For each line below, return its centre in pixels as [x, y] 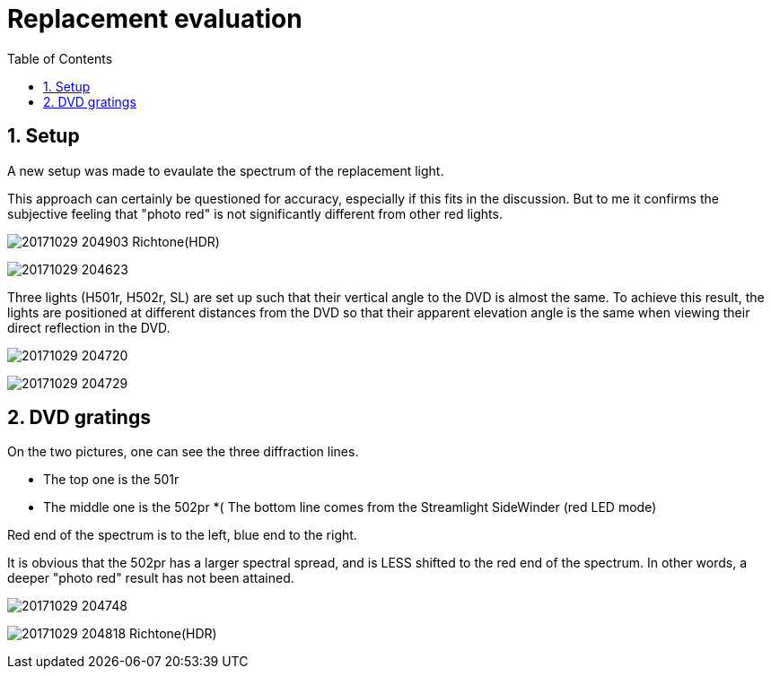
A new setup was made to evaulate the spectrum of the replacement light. [226, 170]
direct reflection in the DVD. [89, 327]
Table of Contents [60, 58]
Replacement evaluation [155, 19]
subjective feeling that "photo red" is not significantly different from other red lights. [255, 213]
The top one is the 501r [111, 480]
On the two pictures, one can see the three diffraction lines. [183, 452]
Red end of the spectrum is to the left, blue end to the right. [182, 535]
